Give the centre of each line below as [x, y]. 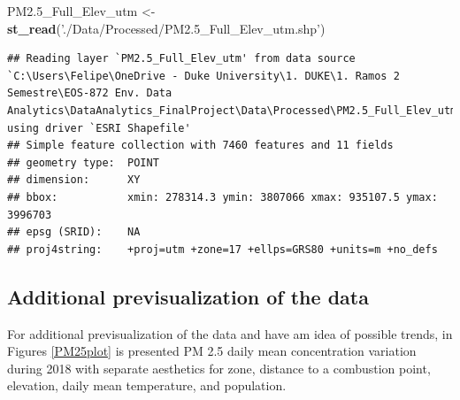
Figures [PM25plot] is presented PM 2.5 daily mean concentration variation [212, 351]
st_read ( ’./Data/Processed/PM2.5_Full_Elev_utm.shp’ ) [166, 28]
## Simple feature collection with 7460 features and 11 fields [200, 146]
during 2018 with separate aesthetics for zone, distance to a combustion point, [219, 368]
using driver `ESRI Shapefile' [99, 128]
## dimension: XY [74, 180]
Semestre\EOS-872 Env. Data [90, 93]
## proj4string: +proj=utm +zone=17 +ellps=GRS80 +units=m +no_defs [222, 249]
